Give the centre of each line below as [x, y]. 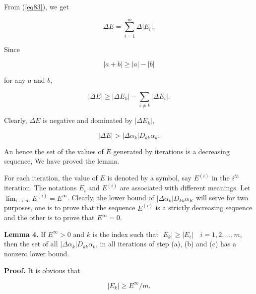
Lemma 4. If [25, 234]
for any [15, 80]
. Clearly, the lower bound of [111, 198]
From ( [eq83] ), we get [36, 6]
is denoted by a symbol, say [149, 178]
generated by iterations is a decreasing [171, 151]
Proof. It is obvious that [42, 270]
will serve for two [222, 198]
